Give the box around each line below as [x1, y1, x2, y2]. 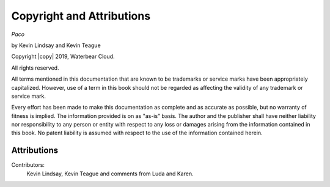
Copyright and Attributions [11, 9, 151, 23]
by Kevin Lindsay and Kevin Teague [11, 42, 101, 49]
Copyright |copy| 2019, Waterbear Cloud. [11, 53, 116, 61]
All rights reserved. [11, 64, 59, 71]
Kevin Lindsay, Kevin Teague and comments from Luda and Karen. [26, 170, 194, 177]
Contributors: [11, 161, 45, 169]
